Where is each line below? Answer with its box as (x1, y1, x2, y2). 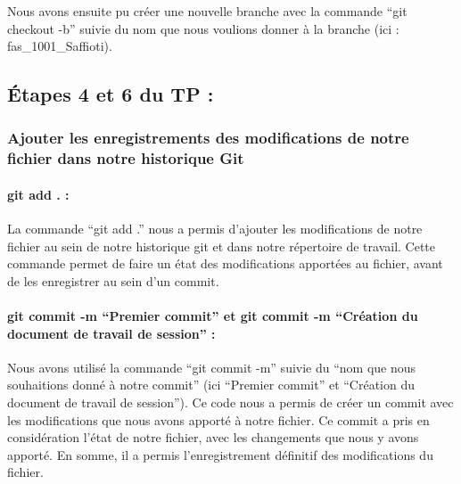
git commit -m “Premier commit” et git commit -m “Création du (7, 307, 418, 325)
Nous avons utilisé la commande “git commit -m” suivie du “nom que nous (7, 357, 416, 376)
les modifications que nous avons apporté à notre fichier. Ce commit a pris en (7, 410, 430, 429)
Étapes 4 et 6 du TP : (7, 80, 214, 108)
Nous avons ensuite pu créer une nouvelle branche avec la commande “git (7, 2, 407, 20)
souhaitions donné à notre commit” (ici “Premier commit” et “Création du (7, 375, 416, 394)
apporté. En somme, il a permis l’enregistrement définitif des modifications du (7, 445, 433, 463)
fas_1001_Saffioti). (7, 37, 112, 55)
